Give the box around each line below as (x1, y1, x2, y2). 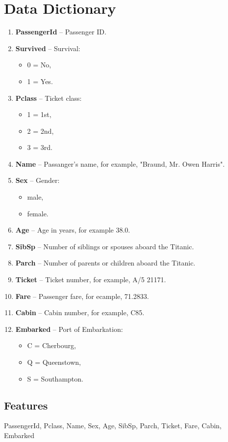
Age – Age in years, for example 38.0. (15, 225, 130, 235)
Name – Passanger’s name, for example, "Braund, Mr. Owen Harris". (15, 158, 225, 169)
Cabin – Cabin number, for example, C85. (15, 307, 145, 318)
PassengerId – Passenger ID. (15, 27, 106, 37)
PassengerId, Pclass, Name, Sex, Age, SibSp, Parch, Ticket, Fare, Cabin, (4, 420, 222, 431)
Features (4, 397, 48, 413)
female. (27, 208, 49, 218)
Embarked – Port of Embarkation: (15, 324, 123, 334)
